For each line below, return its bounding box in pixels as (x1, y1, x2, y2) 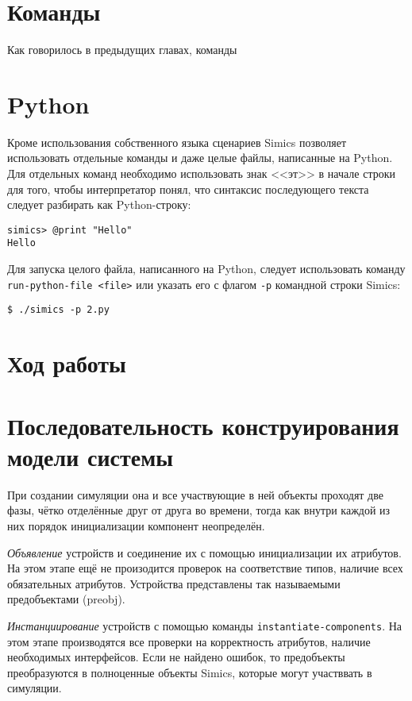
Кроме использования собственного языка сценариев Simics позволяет (7, 133, 346, 150)
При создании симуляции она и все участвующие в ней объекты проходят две (7, 486, 383, 503)
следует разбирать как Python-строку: (7, 196, 191, 213)
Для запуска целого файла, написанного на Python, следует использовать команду (7, 260, 406, 277)
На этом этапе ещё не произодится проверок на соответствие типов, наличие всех (7, 560, 403, 576)
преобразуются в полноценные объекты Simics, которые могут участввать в (7, 664, 372, 680)
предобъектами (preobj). (7, 591, 125, 607)
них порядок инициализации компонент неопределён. (7, 517, 265, 533)
